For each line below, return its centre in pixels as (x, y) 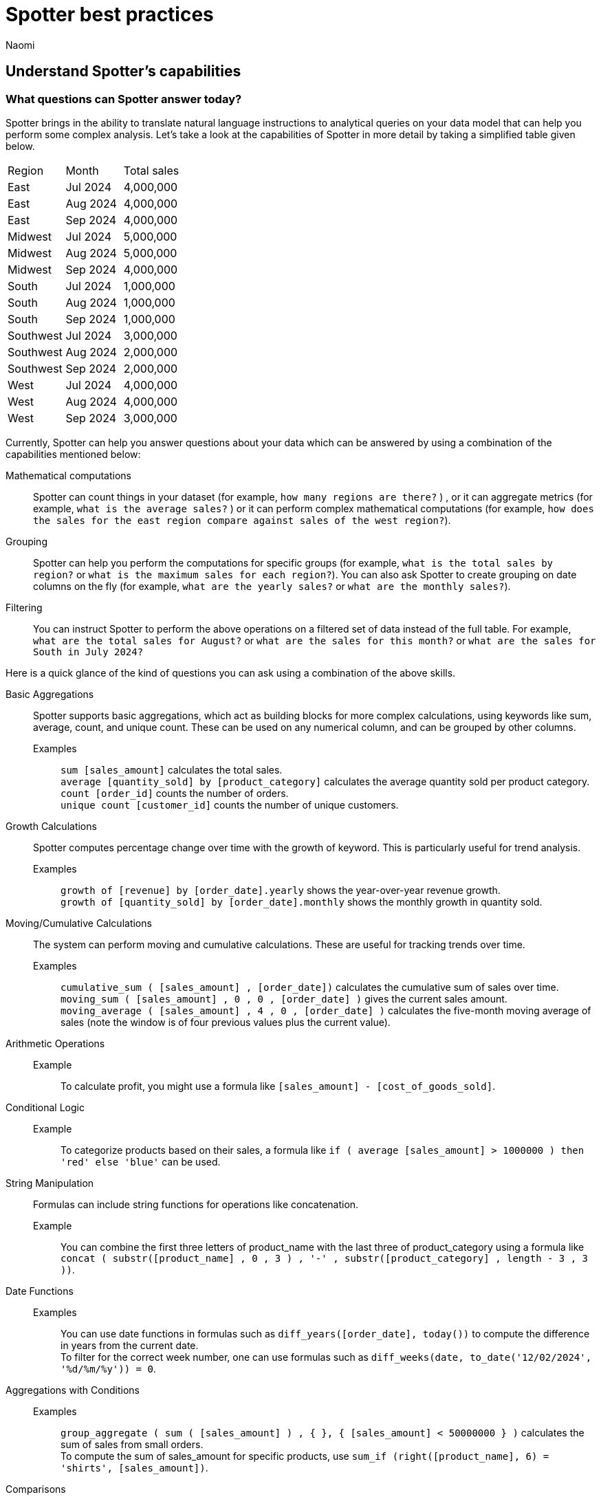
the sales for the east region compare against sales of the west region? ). (242, 520)
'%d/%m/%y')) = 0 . (108, 1368)
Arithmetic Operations (55, 1043)
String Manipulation (50, 1183)
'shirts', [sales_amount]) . (134, 1467)
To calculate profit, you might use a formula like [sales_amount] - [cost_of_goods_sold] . (278, 1086)
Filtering (24, 607)
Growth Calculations (51, 826)
